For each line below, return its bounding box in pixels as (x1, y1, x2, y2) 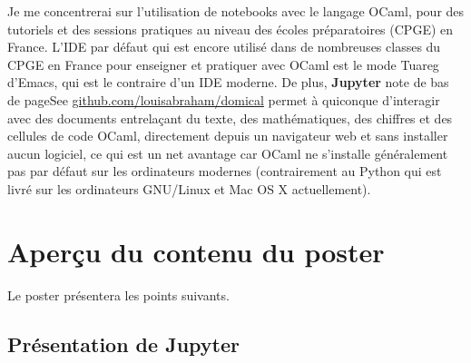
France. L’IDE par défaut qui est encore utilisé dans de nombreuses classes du (7, 37, 441, 56)
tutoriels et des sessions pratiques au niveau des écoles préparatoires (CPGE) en (7, 19, 454, 38)
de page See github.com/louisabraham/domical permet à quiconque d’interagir (7, 90, 440, 109)
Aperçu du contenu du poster (7, 232, 385, 270)
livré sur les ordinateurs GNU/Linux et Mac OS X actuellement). (7, 179, 371, 198)
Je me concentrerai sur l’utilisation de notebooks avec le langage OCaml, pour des (7, 2, 465, 20)
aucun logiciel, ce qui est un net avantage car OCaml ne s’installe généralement (7, 143, 448, 162)
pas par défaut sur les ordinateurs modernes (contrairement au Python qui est (7, 162, 442, 181)
